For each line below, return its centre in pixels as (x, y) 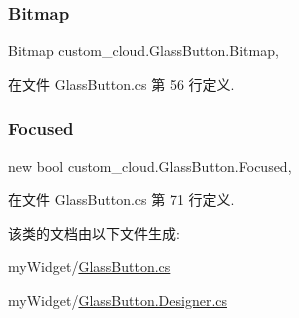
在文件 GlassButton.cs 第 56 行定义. (121, 83)
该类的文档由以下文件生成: (94, 232)
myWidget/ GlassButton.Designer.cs (118, 300)
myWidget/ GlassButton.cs (89, 266)
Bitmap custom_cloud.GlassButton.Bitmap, (143, 50)
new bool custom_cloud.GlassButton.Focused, (150, 165)
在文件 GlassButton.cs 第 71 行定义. (121, 199)
